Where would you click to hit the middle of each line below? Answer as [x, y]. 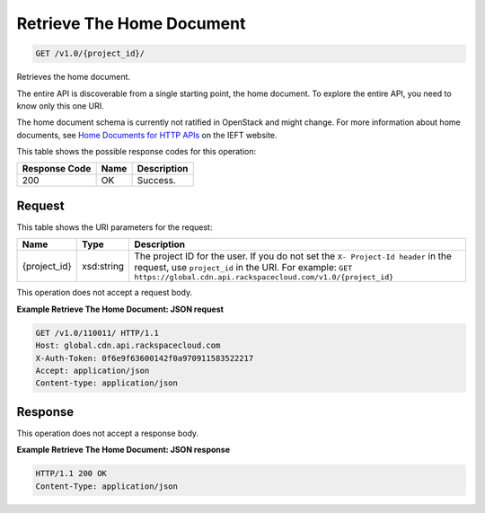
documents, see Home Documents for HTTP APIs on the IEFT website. [147, 135]
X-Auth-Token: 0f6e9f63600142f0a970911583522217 [145, 358]
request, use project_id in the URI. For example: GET [243, 268]
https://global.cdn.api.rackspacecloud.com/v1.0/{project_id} [264, 277]
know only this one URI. [60, 106]
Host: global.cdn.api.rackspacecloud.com [128, 345]
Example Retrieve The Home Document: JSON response [123, 450]
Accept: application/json [93, 370]
